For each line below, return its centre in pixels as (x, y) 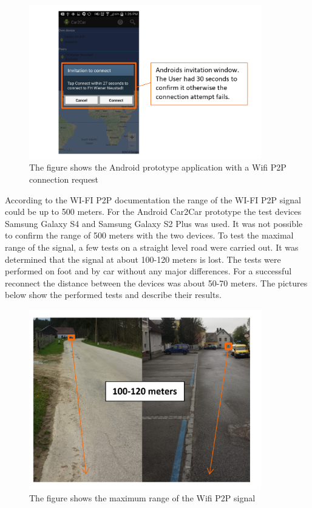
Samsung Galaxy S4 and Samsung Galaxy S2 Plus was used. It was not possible (154, 223)
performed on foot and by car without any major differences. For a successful (148, 271)
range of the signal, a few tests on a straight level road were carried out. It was (152, 247)
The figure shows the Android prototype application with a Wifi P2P (158, 167)
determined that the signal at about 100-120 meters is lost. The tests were (143, 259)
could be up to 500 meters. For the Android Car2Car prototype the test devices (153, 212)
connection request (64, 179)
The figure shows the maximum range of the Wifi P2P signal (142, 498)
